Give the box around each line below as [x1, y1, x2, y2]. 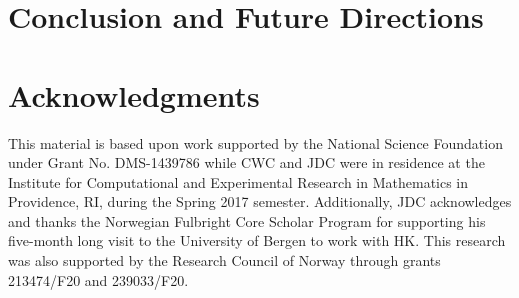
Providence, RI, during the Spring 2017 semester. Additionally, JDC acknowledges [8, 191, 512, 212]
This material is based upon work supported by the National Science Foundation [8, 132, 503, 153]
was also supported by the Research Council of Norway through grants [8, 250, 441, 271]
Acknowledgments [8, 74, 260, 115]
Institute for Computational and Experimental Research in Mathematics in [8, 171, 469, 192]
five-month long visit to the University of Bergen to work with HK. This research [8, 230, 506, 251]
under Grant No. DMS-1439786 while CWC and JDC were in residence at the [8, 152, 485, 173]
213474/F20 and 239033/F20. [8, 269, 189, 290]
